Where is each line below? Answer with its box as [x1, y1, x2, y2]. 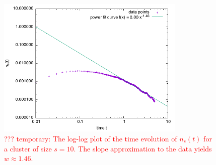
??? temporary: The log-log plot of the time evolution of [4, 133, 177, 143]
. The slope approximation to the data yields [74, 143, 212, 153]
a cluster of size [4, 143, 52, 153]
